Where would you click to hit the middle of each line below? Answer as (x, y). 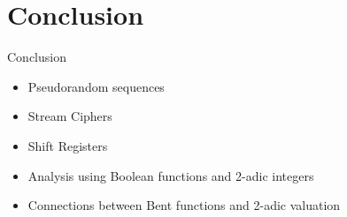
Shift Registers (68, 145)
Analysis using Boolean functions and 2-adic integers (171, 175)
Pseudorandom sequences (96, 86)
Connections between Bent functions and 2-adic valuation (184, 205)
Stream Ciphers (70, 116)
